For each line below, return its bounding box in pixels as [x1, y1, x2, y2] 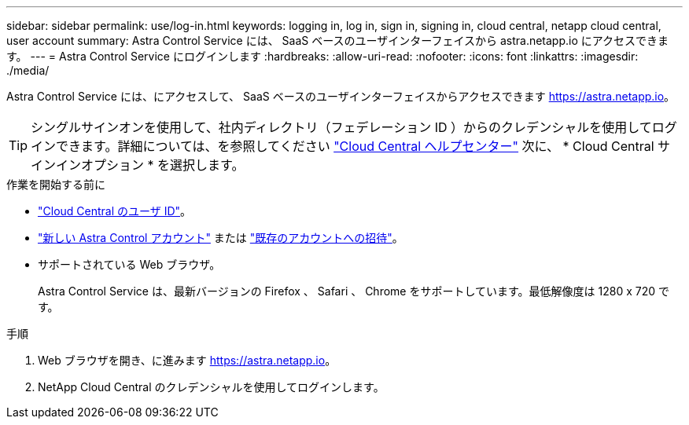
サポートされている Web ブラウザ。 [38, 258, 221, 271]
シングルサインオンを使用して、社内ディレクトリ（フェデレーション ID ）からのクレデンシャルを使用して [31, 119, 652, 135]
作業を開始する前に [6, 178, 105, 191]
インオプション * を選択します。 [56, 157, 245, 173]
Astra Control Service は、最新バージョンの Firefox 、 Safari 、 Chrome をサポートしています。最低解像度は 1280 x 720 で [38, 284, 670, 298]
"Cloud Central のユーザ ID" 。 [38, 204, 192, 218]
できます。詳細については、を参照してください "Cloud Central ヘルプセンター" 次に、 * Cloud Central [56, 138, 654, 154]
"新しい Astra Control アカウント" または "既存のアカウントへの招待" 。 [38, 231, 403, 244]
